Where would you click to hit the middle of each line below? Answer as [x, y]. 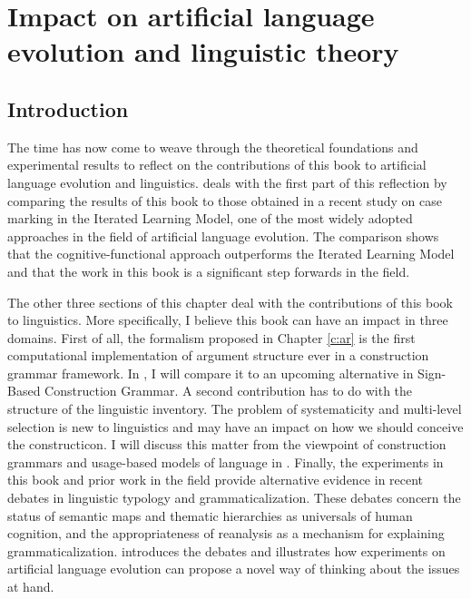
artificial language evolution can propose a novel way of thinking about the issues [234, 569]
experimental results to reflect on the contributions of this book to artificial [217, 165]
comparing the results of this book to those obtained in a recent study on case [225, 200]
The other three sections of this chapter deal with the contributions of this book [230, 302]
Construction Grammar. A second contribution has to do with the [229, 391]
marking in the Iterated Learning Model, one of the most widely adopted [210, 218]
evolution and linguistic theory [203, 51]
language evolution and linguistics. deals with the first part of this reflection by [227, 182]
